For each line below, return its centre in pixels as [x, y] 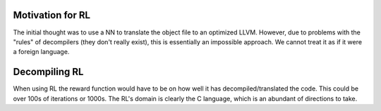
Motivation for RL [52, 15]
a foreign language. [41, 52]
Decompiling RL [48, 72]
